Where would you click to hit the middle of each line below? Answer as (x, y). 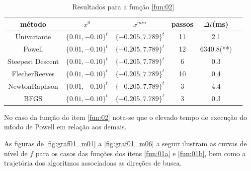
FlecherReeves (33, 73)
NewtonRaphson (33, 85)
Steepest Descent (33, 61)
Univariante (33, 36)
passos (182, 24)
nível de (16, 153)
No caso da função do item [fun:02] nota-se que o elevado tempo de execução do (125, 117)
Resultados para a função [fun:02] (123, 6)
